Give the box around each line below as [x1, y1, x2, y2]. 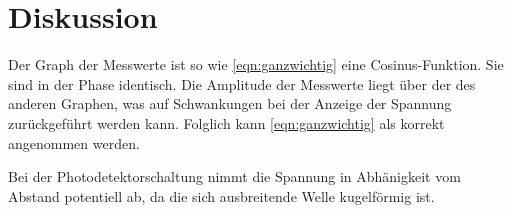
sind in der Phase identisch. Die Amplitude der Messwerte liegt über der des [8, 73, 476, 94]
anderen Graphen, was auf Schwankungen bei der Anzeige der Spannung [8, 93, 452, 114]
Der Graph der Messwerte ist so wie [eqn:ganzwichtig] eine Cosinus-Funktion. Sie [8, 54, 504, 75]
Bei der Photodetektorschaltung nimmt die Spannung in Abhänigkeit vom [8, 166, 461, 187]
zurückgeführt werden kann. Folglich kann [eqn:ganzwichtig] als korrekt [8, 112, 445, 133]
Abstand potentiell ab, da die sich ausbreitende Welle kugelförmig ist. [8, 185, 435, 206]
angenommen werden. [8, 132, 140, 153]
